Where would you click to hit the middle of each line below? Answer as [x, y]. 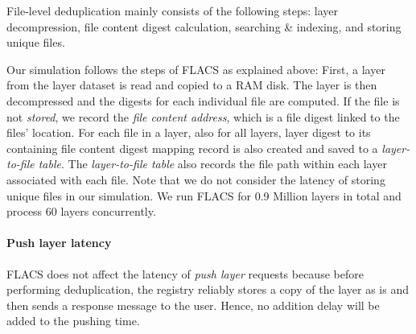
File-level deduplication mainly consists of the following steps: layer [173, 10]
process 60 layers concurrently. [81, 211]
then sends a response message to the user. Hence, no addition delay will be [193, 305]
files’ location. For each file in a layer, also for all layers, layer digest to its [189, 132]
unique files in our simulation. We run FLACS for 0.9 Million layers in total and [204, 195]
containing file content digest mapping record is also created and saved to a [192, 148]
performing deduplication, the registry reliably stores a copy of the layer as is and [208, 289]
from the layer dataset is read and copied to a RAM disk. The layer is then [192, 85]
